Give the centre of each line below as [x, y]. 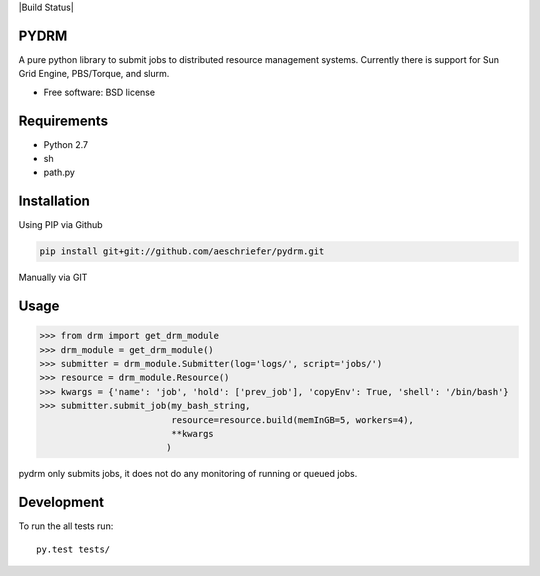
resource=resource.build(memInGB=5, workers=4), [293, 419]
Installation [54, 201]
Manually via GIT [53, 277]
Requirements [63, 120]
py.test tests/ [73, 549]
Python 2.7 [66, 144]
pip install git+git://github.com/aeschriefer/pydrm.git [182, 251]
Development [61, 502]
